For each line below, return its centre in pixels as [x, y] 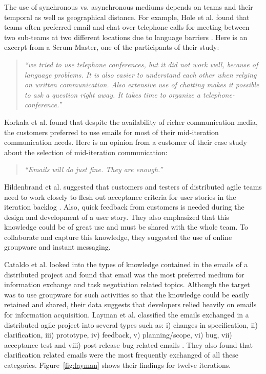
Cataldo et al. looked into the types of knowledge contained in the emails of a [126, 264]
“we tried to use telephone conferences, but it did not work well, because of [141, 64]
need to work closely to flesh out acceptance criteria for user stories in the [120, 197]
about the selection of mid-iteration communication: [86, 152]
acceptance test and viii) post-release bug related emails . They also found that [128, 344]
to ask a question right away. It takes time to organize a [112, 94]
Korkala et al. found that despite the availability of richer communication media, [131, 121]
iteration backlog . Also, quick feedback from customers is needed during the [124, 207]
